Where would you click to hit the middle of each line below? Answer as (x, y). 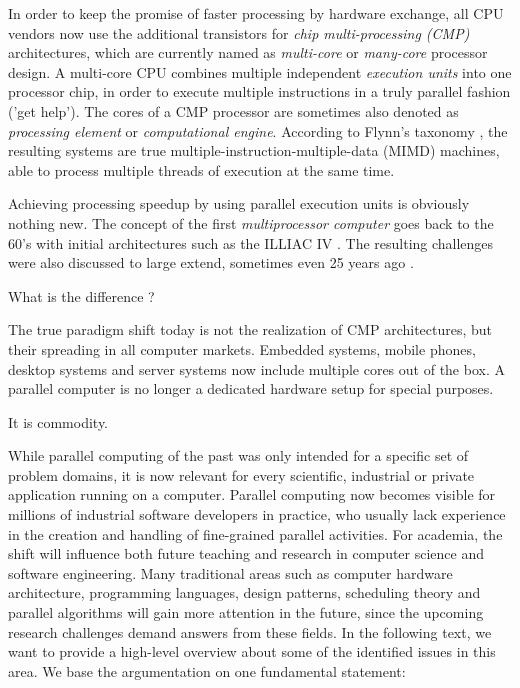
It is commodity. (58, 421)
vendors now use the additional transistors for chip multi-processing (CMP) (239, 32)
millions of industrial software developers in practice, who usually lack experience (257, 514)
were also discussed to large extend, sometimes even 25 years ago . (211, 262)
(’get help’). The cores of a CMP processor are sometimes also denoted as (233, 110)
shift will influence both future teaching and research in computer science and (246, 553)
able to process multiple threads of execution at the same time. (201, 169)
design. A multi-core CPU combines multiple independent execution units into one (260, 71)
